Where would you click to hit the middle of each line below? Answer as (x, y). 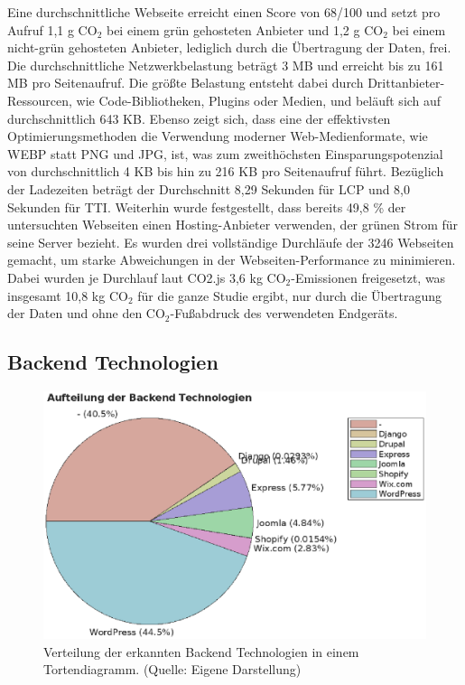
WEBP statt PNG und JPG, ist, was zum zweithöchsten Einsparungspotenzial (225, 153)
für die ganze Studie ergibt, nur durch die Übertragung (289, 295)
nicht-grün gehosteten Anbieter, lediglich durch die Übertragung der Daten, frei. (229, 47)
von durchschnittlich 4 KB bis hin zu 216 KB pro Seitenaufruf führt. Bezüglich (226, 171)
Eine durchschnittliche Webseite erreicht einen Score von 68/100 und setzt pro (224, 12)
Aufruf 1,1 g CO (52, 29)
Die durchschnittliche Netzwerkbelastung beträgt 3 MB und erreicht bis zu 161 (226, 65)
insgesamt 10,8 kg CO (68, 295)
